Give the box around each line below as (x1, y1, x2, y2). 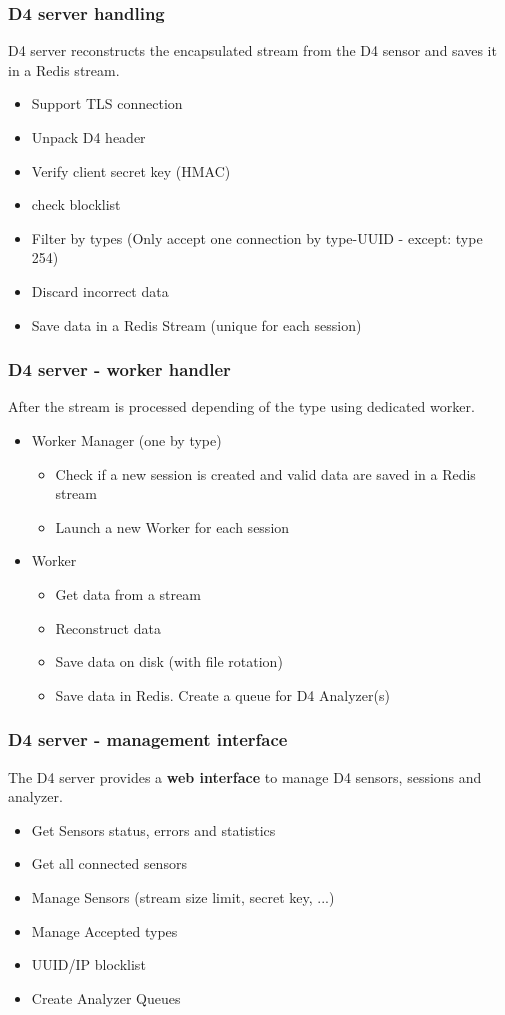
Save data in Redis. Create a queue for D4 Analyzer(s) (55, 684, 390, 705)
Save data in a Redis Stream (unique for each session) (31, 314, 362, 335)
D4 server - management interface (8, 727, 288, 752)
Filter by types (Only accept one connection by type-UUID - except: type (31, 227, 483, 248)
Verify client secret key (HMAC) (31, 160, 231, 181)
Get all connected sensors (31, 853, 187, 874)
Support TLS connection (31, 93, 183, 114)
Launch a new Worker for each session (55, 516, 290, 537)
